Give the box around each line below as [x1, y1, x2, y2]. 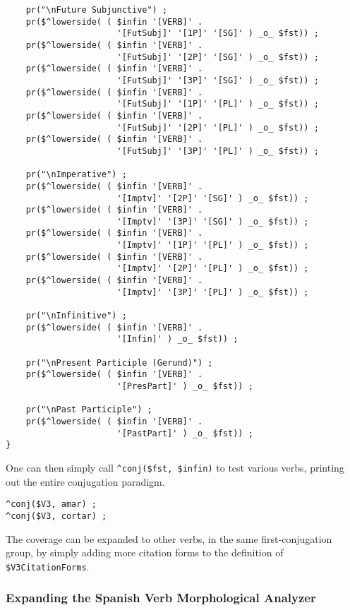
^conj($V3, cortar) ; [6, 510, 107, 521]
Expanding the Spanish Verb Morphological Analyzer [6, 589, 316, 606]
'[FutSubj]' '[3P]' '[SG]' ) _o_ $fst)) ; [116, 75, 319, 85]
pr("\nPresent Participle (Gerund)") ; [25, 357, 213, 368]
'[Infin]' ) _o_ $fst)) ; [116, 334, 239, 345]
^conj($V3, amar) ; [6, 499, 97, 510]
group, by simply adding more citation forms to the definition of [6, 545, 284, 560]
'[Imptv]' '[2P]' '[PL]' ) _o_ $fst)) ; [116, 263, 309, 274]
